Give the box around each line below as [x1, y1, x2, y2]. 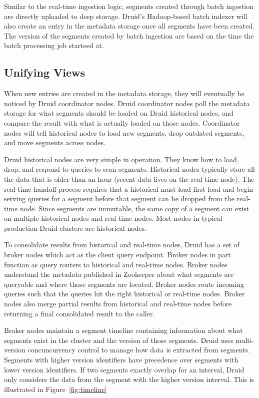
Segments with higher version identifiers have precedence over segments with [4, 354, 238, 365]
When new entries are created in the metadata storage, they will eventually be [4, 88, 244, 99]
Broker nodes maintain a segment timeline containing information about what [4, 325, 243, 335]
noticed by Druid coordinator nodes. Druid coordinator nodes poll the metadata [4, 98, 250, 108]
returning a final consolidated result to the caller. [4, 308, 155, 318]
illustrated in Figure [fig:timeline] [4, 383, 107, 394]
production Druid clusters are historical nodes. [4, 222, 147, 233]
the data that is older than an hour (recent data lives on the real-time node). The [4, 173, 254, 184]
